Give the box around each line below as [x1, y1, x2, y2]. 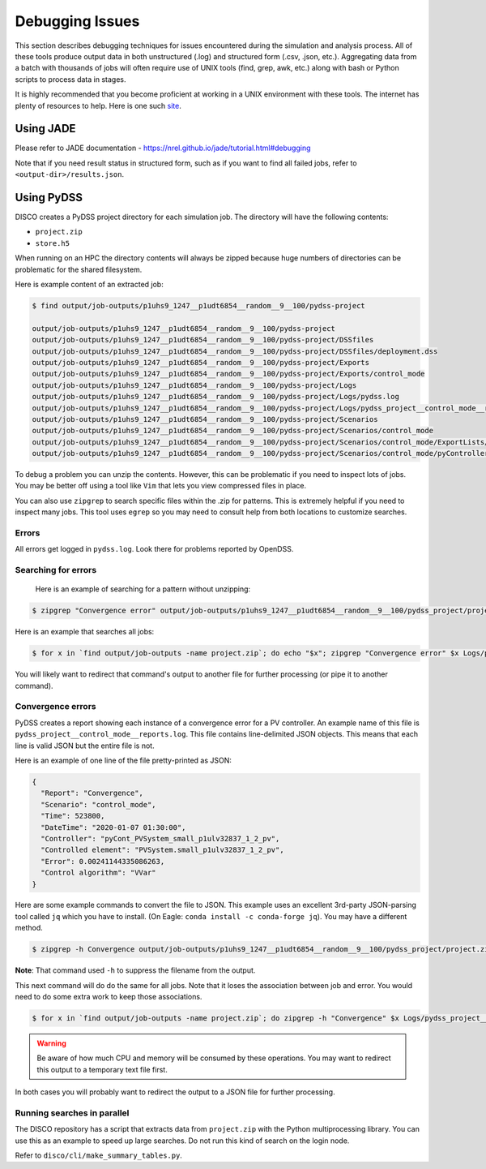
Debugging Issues [15, 12, 140, 30]
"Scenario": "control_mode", [40, 800, 157, 809]
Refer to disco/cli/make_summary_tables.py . [15, 1150, 182, 1160]
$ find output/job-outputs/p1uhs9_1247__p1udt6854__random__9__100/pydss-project [32, 301, 366, 311]
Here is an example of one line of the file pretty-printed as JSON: [15, 755, 232, 765]
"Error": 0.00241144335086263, [40, 857, 165, 866]
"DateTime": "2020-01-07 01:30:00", [40, 823, 186, 832]
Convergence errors [15, 701, 96, 712]
